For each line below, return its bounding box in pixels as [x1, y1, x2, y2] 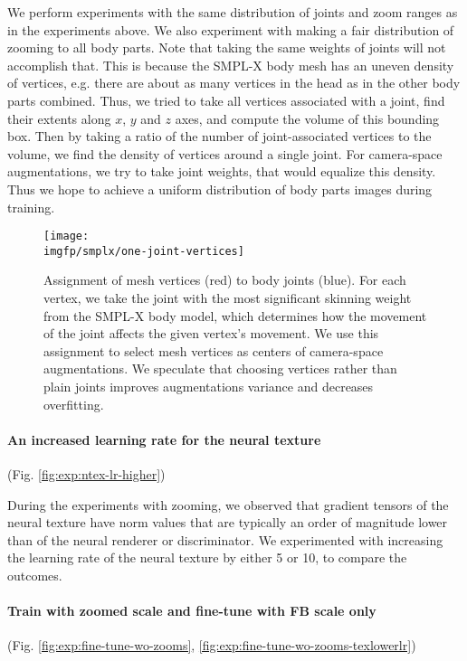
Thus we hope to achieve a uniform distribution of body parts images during [7, 179, 433, 198]
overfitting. [43, 394, 104, 413]
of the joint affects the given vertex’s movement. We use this [43, 324, 379, 343]
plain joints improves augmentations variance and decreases [43, 377, 374, 395]
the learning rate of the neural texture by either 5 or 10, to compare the [7, 548, 407, 567]
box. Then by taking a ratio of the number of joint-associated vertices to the [7, 127, 432, 146]
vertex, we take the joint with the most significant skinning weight [43, 288, 412, 307]
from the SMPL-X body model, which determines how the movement [43, 306, 427, 325]
